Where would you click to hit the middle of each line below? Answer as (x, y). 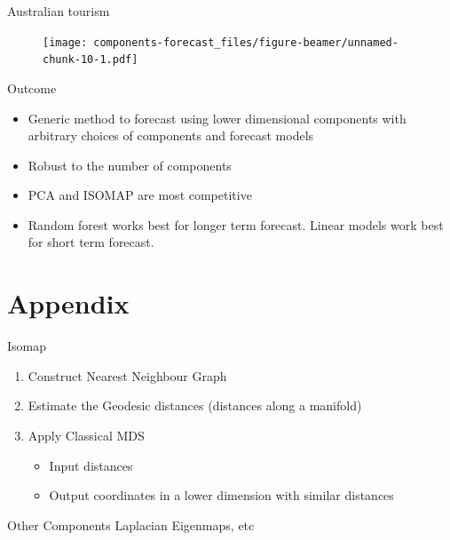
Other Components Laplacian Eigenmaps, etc (131, 524)
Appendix (68, 303)
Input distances (91, 465)
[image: (65, 42)
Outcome (32, 87)
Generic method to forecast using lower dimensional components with (217, 118)
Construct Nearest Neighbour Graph (127, 375)
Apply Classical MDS (86, 435)
